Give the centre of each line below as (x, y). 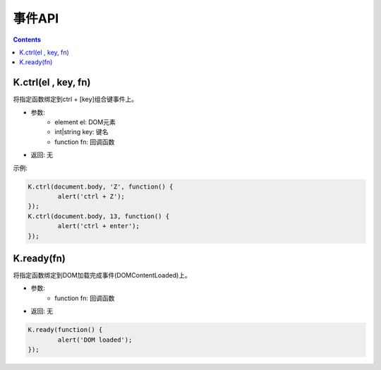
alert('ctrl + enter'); (99, 226)
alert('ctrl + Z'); (91, 196)
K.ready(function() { (65, 330)
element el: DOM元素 (85, 122)
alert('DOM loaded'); (95, 340)
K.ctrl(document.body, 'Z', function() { (101, 186)
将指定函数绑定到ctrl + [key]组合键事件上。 (75, 100)
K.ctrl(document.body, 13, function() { (98, 216)
